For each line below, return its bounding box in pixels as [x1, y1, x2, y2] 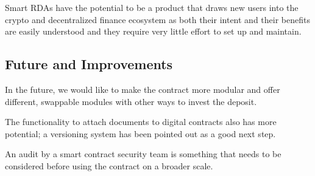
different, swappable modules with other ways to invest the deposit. [5, 95, 257, 107]
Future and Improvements [5, 55, 173, 73]
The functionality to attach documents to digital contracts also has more [5, 115, 277, 128]
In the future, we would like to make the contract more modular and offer [5, 83, 280, 95]
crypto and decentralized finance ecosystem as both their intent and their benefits [5, 13, 310, 25]
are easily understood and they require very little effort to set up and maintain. [5, 25, 302, 38]
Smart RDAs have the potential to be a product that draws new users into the [5, 1, 299, 13]
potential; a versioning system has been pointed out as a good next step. [5, 127, 276, 140]
